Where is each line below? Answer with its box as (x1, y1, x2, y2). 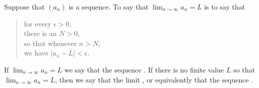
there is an (24, 28, 57, 38)
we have (24, 47, 48, 58)
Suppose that (4, 1, 45, 11)
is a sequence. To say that (69, 1, 149, 11)
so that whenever (24, 37, 77, 48)
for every (24, 18, 51, 28)
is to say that (204, 1, 245, 11)
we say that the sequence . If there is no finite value (64, 64, 224, 74)
